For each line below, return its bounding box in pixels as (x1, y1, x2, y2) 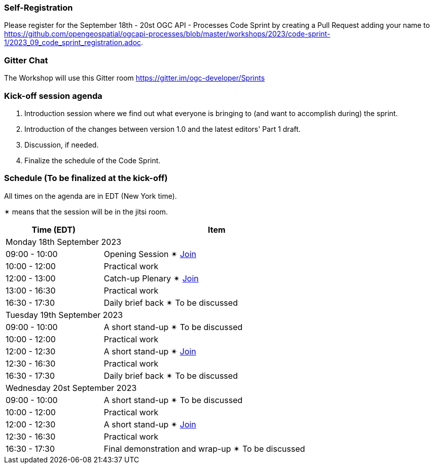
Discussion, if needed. (24, 140, 99, 149)
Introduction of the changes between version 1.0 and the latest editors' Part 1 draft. (24, 124, 301, 133)
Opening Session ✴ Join (103, 248, 197, 259)
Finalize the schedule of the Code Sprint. (24, 156, 161, 165)
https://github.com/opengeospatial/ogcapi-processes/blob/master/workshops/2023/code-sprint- (4, 29, 331, 39)
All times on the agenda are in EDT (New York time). (4, 191, 177, 200)
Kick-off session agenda (4, 90, 102, 101)
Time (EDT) (31, 224, 76, 235)
